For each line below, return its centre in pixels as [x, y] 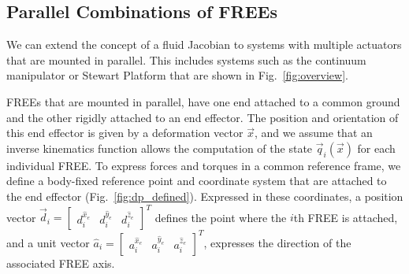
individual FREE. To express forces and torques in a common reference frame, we [204, 165]
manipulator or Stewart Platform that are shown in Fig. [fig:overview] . [177, 75]
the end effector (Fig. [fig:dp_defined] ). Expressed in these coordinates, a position [205, 196]
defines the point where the [221, 217]
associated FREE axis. [61, 263]
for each [376, 148]
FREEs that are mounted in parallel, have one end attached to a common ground [203, 101]
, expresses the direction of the [277, 242]
